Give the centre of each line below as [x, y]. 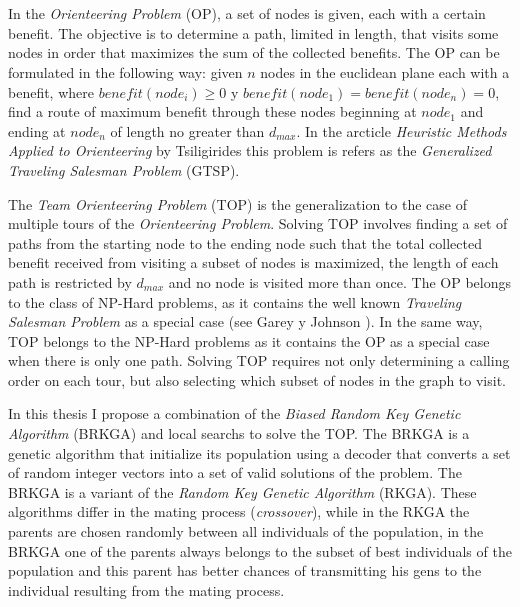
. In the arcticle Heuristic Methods [401, 130]
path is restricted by [70, 281]
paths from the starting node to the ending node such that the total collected [245, 242]
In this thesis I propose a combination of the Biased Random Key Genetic [234, 413]
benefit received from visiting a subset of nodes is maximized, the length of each [253, 262]
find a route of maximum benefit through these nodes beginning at [212, 111]
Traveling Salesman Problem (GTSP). [124, 169]
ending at [37, 130]
